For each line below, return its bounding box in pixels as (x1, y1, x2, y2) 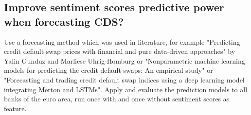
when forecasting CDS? (4, 14, 124, 29)
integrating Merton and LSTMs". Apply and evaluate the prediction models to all (4, 84, 248, 94)
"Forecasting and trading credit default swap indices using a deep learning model (4, 74, 245, 84)
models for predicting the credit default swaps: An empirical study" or (4, 65, 213, 75)
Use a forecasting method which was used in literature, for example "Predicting (4, 36, 240, 47)
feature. (4, 103, 27, 113)
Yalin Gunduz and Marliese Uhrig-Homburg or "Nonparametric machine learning (4, 55, 245, 66)
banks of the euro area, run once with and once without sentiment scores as (4, 94, 230, 104)
